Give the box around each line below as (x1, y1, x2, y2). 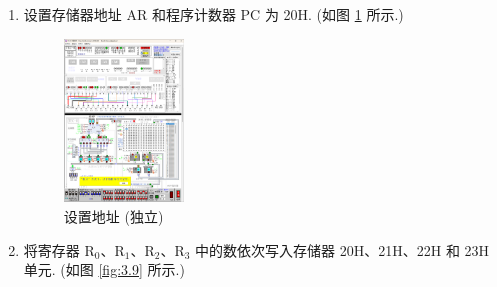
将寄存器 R (23, 239, 95, 260)
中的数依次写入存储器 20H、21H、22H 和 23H (195, 239, 490, 260)
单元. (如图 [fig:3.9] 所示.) (23, 259, 185, 280)
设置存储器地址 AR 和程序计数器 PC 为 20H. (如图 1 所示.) (23, 4, 404, 24)
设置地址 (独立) (63, 206, 164, 227)
